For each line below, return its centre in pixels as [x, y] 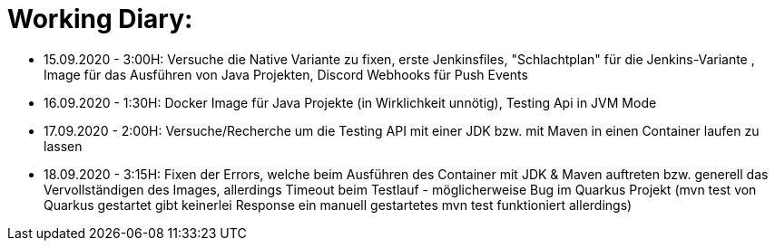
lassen [63, 146]
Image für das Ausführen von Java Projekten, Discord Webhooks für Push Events [286, 74]
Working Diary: [100, 19]
